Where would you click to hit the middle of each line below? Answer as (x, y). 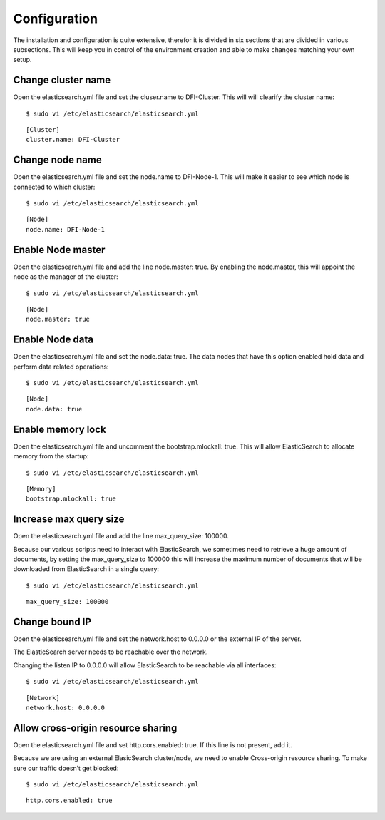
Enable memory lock (60, 429)
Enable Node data (53, 340)
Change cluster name (62, 80)
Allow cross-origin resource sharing (95, 728)
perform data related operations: (61, 367)
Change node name (58, 160)
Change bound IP (52, 621)
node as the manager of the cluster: (66, 277)
